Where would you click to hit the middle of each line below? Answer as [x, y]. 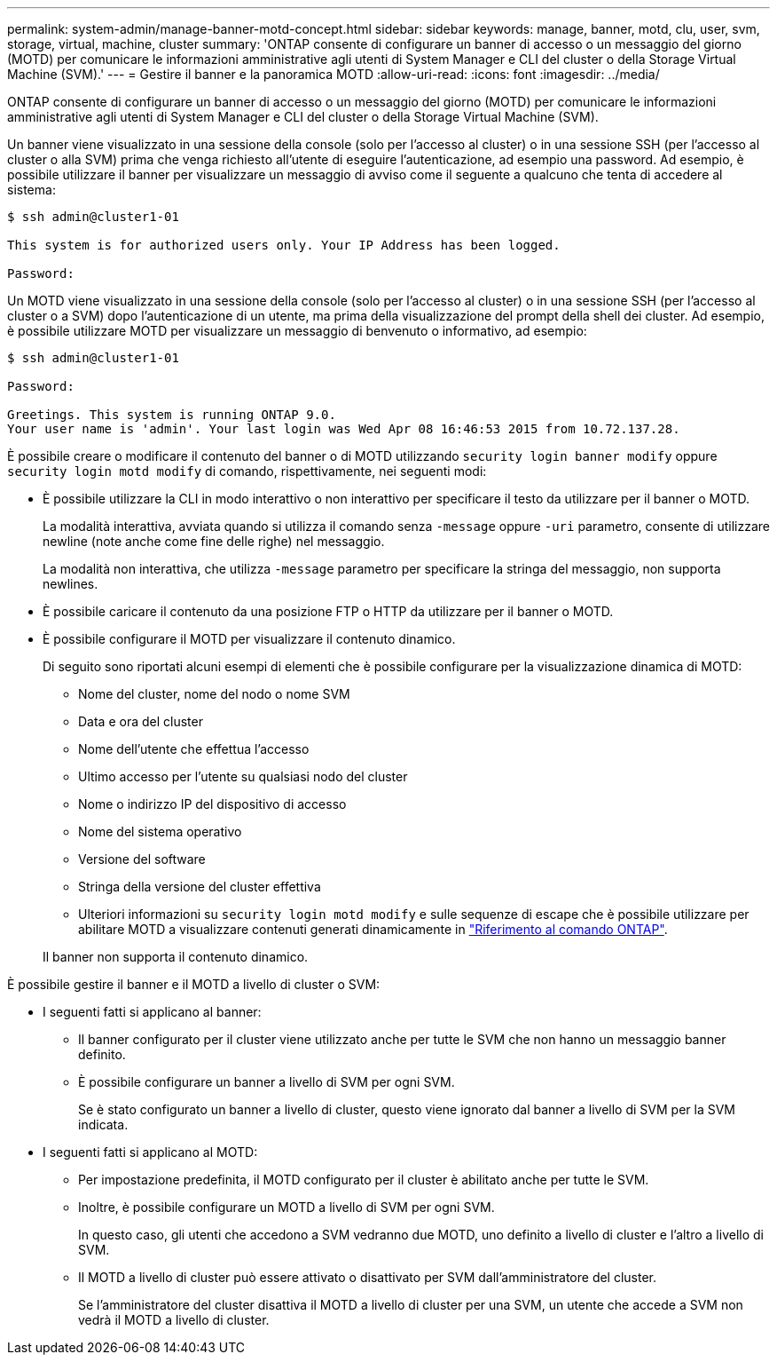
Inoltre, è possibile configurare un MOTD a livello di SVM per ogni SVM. [286, 1207]
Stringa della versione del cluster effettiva [200, 887]
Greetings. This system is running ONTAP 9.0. [172, 415]
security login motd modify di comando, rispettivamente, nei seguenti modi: [247, 471]
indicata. [103, 1124]
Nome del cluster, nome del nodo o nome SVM [214, 694]
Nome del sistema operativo [160, 831]
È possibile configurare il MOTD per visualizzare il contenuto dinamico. [249, 639]
